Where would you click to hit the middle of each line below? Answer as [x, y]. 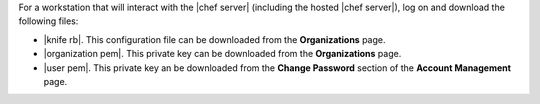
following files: [48, 21]
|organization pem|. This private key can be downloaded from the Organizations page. [222, 54]
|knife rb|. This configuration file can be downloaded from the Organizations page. [214, 39]
